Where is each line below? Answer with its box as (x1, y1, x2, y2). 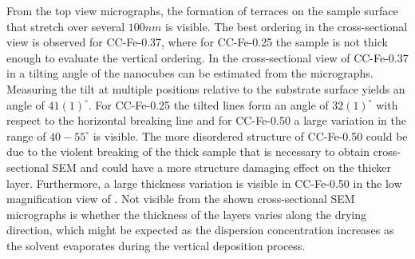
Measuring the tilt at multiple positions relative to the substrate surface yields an (6, 80, 405, 97)
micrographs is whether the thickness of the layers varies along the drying (6, 205, 367, 222)
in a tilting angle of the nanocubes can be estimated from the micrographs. (6, 65, 373, 82)
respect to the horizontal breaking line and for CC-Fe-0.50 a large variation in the (6, 112, 407, 129)
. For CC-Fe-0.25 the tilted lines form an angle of (88, 96, 329, 113)
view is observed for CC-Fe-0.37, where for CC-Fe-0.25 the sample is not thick (6, 34, 388, 50)
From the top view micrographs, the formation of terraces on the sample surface (6, 2, 398, 18)
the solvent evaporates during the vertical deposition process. (6, 237, 306, 253)
